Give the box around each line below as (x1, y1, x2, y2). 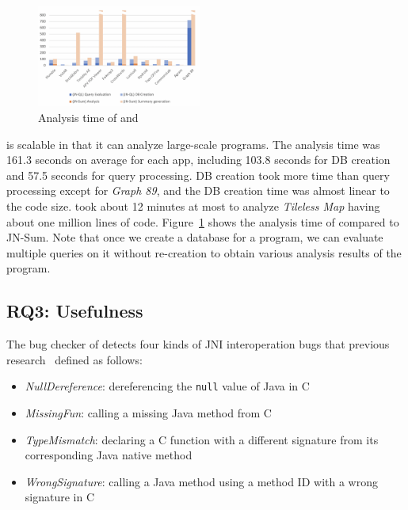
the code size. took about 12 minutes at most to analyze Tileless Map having (6, 197, 380, 214)
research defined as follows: (6, 351, 143, 367)
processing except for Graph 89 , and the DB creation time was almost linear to (6, 182, 390, 199)
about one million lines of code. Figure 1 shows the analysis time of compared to (6, 213, 399, 230)
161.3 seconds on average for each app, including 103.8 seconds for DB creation (6, 151, 391, 168)
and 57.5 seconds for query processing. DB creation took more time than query (6, 166, 390, 183)
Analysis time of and (38, 108, 139, 125)
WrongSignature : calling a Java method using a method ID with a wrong (25, 473, 378, 489)
